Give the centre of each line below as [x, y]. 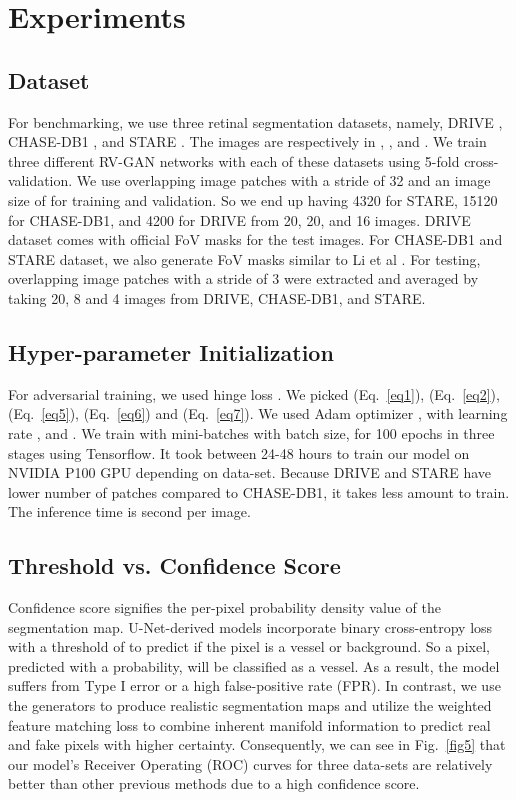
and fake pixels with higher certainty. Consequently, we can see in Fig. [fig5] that [257, 744]
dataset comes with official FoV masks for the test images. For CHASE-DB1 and [255, 239]
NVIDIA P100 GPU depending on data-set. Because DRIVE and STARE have [250, 472]
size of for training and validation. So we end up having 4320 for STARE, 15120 [253, 199]
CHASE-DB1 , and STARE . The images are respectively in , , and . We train [247, 141]
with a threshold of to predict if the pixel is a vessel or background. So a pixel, [249, 646]
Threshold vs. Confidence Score [174, 565]
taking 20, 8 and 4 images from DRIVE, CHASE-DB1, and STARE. [217, 297]
